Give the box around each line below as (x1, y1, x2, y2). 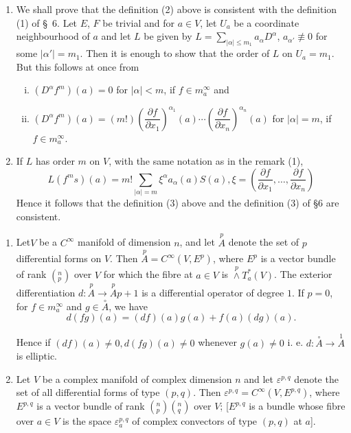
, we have (109, 299, 148, 313)
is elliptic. (16, 349, 57, 363)
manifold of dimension (78, 235, 171, 249)
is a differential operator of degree (141, 285, 284, 299)
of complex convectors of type (132, 414, 258, 428)
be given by (144, 29, 192, 43)
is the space (63, 414, 112, 428)
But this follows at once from (16, 59, 139, 73)
